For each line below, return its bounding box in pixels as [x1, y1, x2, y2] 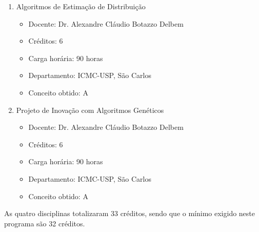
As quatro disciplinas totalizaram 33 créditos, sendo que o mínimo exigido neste [4, 208, 255, 219]
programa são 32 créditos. [4, 218, 85, 228]
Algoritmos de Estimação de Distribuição [16, 1, 146, 11]
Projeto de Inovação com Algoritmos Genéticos [16, 104, 164, 115]
